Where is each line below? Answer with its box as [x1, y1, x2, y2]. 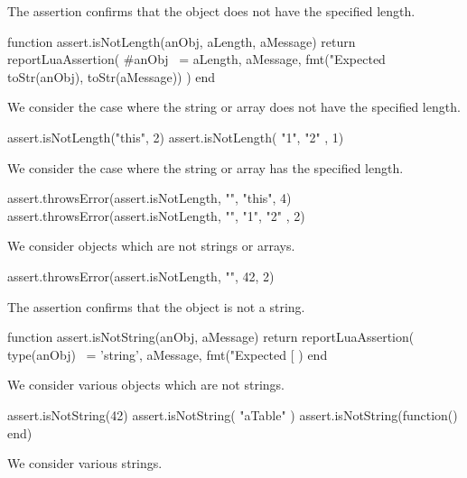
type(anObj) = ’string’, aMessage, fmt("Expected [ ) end [7, 345, 328, 363]
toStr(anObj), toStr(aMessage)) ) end [7, 67, 216, 86]
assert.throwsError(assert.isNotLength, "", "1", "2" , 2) [7, 206, 305, 225]
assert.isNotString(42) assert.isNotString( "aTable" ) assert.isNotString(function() [7, 405, 458, 424]
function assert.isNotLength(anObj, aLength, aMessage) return [7, 32, 356, 51]
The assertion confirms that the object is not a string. [7, 297, 305, 316]
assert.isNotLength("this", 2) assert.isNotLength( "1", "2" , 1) [7, 127, 344, 146]
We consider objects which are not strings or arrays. [7, 236, 295, 255]
